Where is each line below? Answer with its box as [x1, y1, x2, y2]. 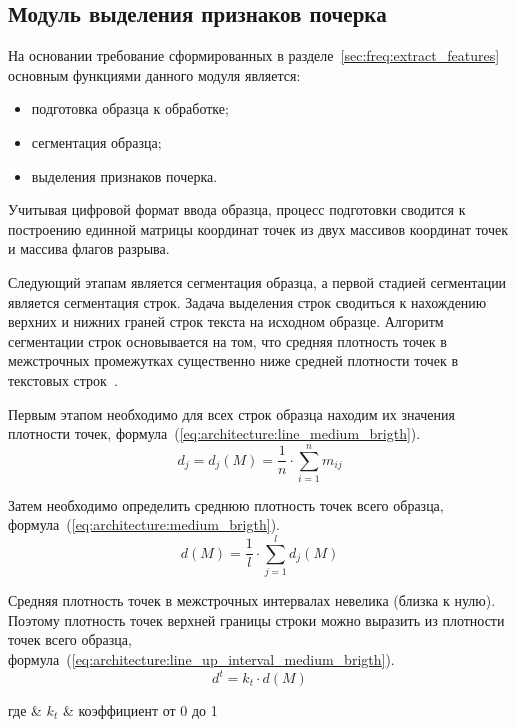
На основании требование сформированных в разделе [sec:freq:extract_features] [8, 45, 500, 66]
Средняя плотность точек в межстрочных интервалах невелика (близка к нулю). [8, 590, 496, 611]
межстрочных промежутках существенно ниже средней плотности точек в [8, 350, 459, 371]
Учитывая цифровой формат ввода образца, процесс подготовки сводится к [8, 199, 466, 220]
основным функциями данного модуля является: [8, 64, 301, 85]
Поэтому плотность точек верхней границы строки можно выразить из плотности [8, 609, 505, 630]
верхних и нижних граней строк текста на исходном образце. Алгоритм [8, 311, 444, 332]
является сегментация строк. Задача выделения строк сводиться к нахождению [8, 291, 487, 312]
